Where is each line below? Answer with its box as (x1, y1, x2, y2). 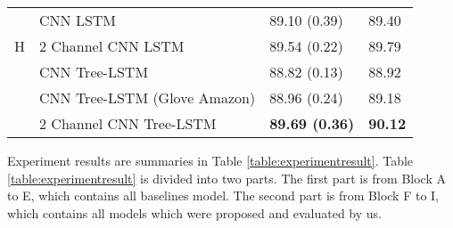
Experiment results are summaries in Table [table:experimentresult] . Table (7, 151, 414, 169)
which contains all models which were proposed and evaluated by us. (7, 203, 382, 222)
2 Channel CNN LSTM (39, 36, 185, 56)
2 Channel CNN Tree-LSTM (39, 113, 217, 134)
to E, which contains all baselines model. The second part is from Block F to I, (7, 186, 440, 205)
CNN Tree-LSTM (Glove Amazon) (39, 87, 256, 108)
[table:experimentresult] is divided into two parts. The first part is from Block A (7, 168, 446, 187)
